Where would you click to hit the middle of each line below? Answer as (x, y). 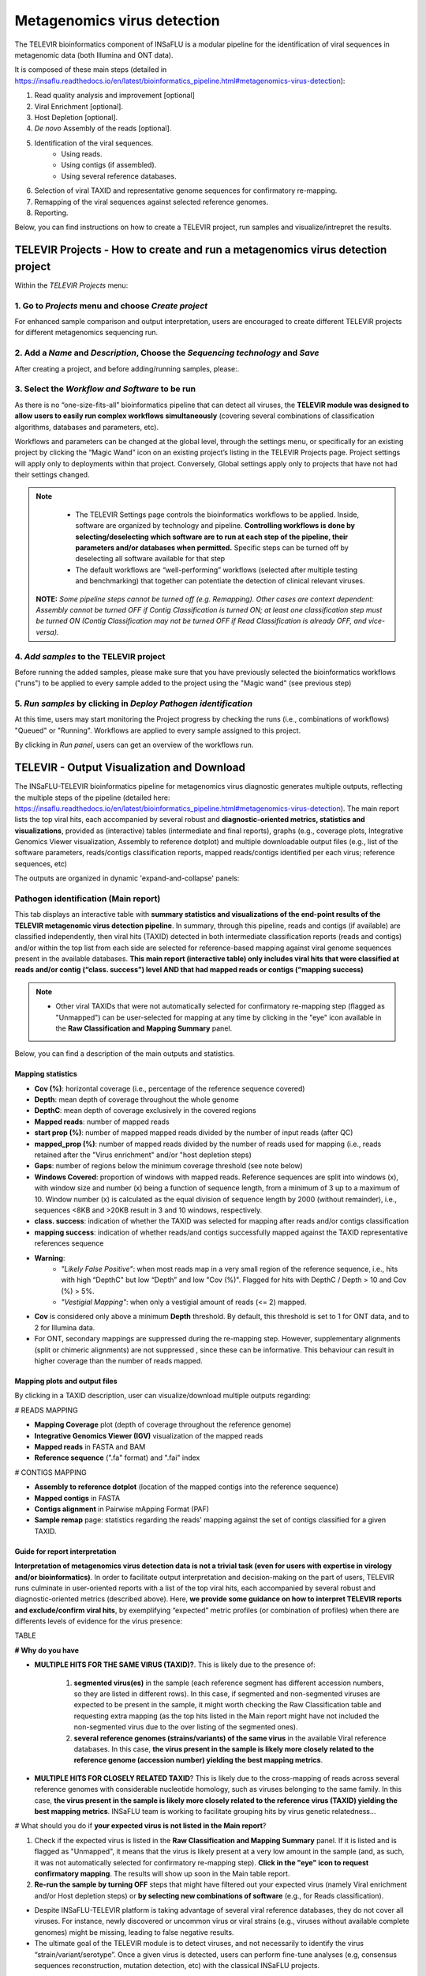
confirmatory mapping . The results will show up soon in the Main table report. (162, 1873)
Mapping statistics (46, 1074)
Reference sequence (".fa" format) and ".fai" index (117, 1457)
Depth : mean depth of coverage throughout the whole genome (137, 1099)
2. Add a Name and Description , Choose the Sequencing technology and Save (167, 353)
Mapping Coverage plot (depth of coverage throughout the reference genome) (163, 1425)
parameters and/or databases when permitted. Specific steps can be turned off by (212, 548)
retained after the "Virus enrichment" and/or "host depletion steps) (143, 1155)
